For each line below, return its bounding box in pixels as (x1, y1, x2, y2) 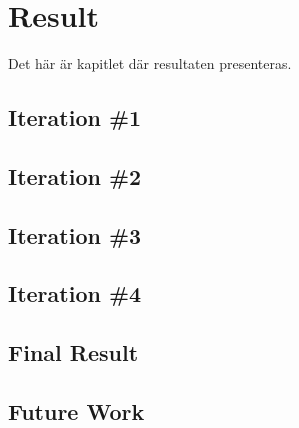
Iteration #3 (8, 219, 142, 250)
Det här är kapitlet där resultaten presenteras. (8, 53, 292, 74)
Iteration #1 (8, 102, 142, 133)
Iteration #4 (8, 278, 142, 309)
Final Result (8, 337, 139, 368)
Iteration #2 (8, 160, 142, 191)
